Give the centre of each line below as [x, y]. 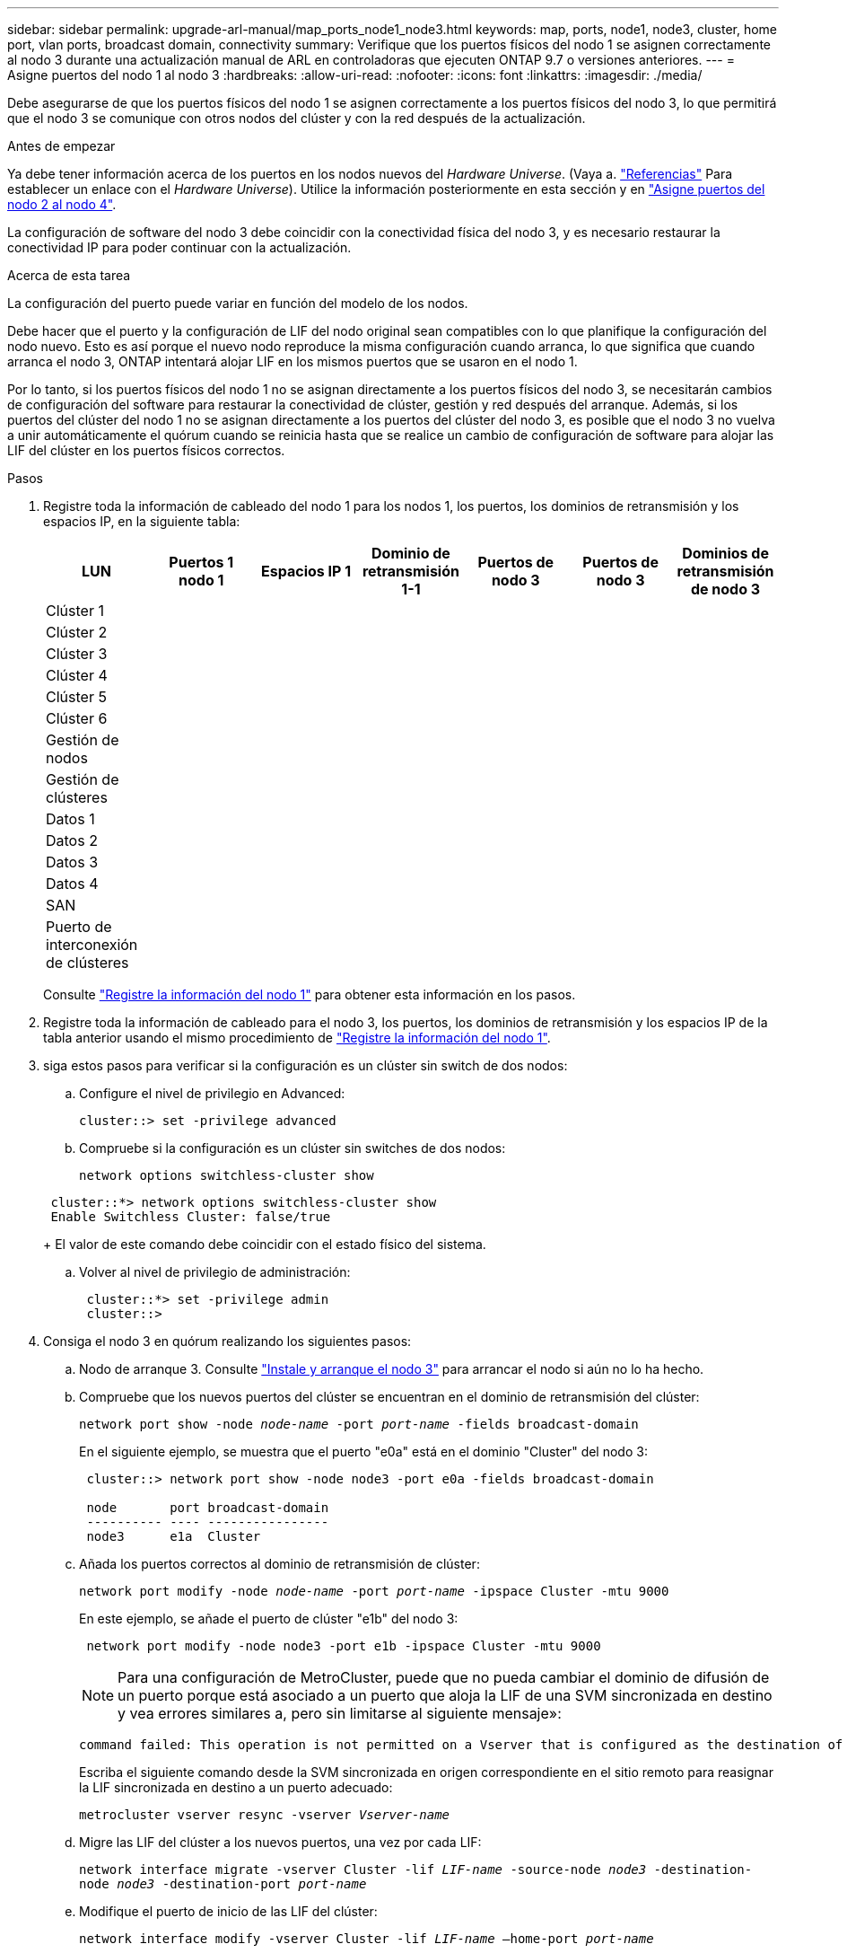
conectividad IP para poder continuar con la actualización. [179, 247]
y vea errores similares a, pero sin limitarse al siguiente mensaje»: [340, 1713]
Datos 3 [72, 862]
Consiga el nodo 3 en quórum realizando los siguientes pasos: [227, 1341]
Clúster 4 [77, 675]
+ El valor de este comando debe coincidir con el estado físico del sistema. [265, 1244]
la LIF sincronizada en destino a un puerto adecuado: [236, 1787]
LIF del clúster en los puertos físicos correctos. [146, 450]
